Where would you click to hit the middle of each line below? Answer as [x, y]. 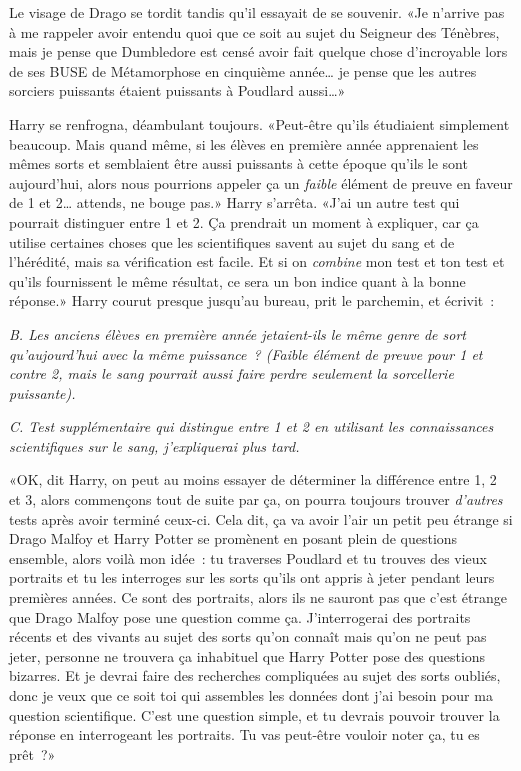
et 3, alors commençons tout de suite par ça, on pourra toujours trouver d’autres [256, 499]
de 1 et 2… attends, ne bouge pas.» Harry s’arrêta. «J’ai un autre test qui [234, 202]
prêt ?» [32, 753]
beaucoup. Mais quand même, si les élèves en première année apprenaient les [244, 143]
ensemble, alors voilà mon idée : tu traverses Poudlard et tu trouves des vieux [248, 557]
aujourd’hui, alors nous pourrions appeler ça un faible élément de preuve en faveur [261, 182]
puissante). [42, 392]
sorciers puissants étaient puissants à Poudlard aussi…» [177, 90]
